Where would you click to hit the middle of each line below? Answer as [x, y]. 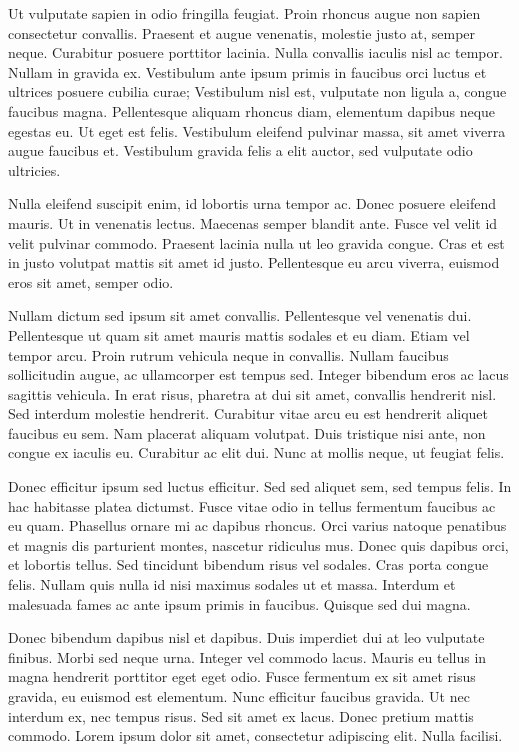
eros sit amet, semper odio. [91, 281]
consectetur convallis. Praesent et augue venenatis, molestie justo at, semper [242, 32]
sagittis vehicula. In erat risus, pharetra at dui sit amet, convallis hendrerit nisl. [252, 393]
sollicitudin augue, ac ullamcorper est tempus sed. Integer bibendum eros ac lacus [258, 374]
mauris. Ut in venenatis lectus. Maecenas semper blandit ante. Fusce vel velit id [253, 222]
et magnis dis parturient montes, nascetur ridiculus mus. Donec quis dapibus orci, [258, 544]
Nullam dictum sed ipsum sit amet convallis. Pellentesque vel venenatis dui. [240, 315]
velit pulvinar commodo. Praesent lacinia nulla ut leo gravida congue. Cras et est [256, 242]
